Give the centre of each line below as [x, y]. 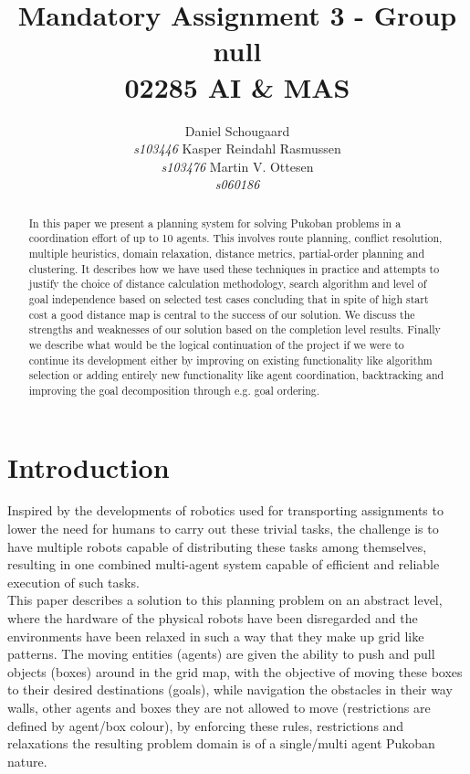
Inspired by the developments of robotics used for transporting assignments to [225, 510]
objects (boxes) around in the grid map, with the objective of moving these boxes [235, 671]
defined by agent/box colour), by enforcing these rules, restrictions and [206, 725]
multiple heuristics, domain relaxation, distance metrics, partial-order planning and [226, 253]
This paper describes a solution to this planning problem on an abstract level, [225, 600]
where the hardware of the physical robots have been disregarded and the [213, 618]
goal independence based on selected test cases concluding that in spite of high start [229, 298]
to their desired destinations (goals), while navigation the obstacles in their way [230, 689]
